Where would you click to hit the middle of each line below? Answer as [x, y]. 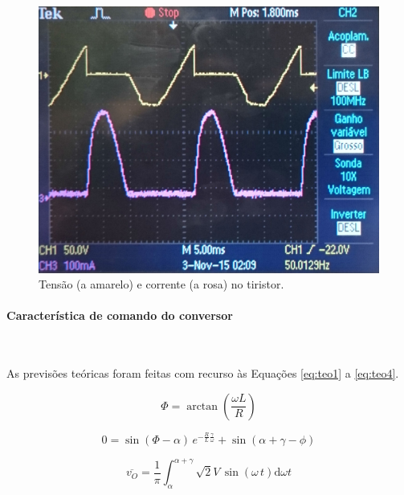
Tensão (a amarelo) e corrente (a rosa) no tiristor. [161, 284]
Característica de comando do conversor [120, 315]
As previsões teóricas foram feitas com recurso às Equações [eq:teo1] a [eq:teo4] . [203, 373]
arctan [202, 406]
